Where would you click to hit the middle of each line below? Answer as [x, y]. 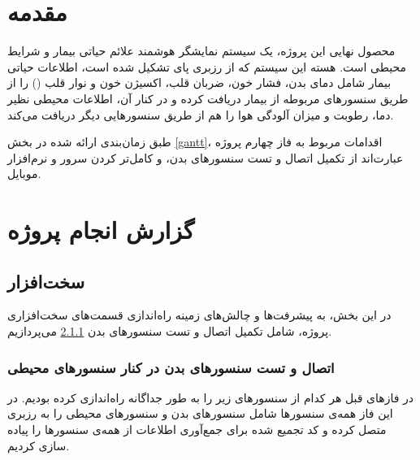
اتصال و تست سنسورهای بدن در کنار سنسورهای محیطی [171, 367]
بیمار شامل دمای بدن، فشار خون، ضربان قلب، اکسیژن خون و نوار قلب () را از [199, 82]
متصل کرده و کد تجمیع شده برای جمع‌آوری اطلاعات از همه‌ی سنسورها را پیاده [197, 430]
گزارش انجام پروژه [101, 230]
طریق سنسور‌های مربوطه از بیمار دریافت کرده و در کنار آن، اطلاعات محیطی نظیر [208, 98]
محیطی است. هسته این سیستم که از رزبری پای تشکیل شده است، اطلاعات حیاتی [207, 66]
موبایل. [24, 174]
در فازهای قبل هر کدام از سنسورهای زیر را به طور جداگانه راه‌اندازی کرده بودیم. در [211, 397]
